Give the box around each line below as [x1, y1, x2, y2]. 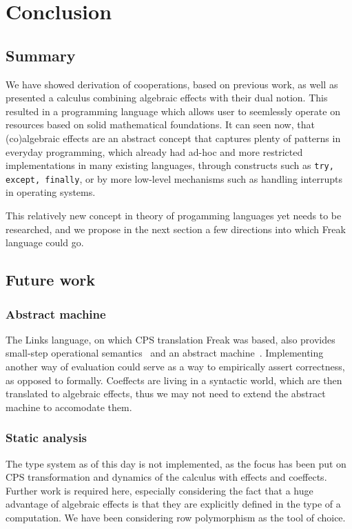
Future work [6, 269, 96, 290]
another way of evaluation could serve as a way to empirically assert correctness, [6, 359, 345, 374]
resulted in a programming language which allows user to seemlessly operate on [6, 103, 340, 118]
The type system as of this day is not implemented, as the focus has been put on [6, 456, 346, 470]
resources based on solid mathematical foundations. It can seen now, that [6, 117, 315, 132]
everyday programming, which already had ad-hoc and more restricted [6, 144, 303, 159]
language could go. [6, 235, 84, 250]
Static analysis [6, 429, 87, 446]
